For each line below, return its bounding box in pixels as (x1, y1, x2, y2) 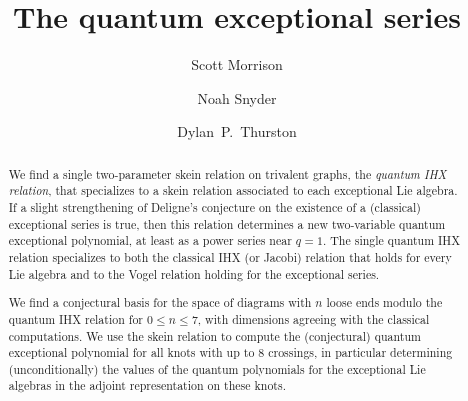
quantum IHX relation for (8, 310, 143, 327)
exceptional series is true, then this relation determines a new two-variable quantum (8, 215, 446, 232)
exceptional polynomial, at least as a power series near (8, 232, 292, 249)
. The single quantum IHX (323, 232, 461, 249)
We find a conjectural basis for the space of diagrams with (8, 294, 312, 311)
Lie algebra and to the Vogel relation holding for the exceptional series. (8, 265, 380, 282)
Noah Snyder (197, 87, 277, 108)
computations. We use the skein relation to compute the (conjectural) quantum (8, 327, 421, 344)
